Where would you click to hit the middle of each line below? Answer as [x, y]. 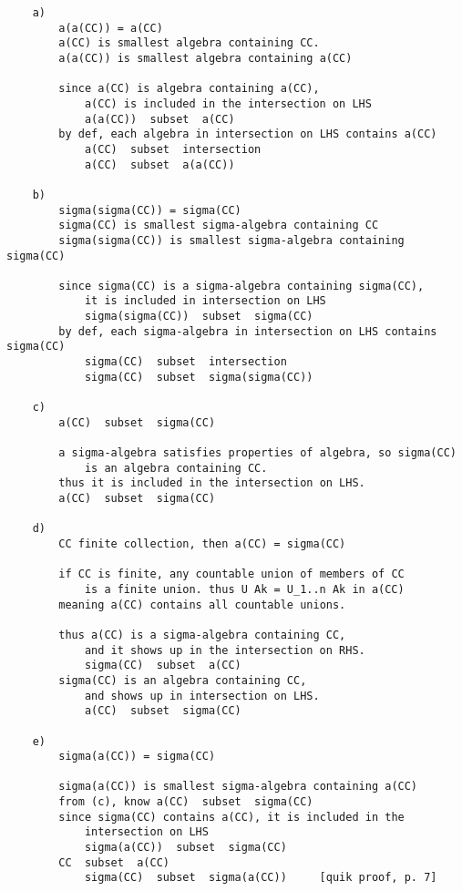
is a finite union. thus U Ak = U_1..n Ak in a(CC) [244, 589]
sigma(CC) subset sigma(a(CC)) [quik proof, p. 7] [261, 878]
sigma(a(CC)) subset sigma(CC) [185, 848]
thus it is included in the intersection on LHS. [212, 483]
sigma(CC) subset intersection [185, 362]
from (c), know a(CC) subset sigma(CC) [186, 802]
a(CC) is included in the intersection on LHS [228, 103]
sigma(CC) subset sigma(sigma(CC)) [199, 377]
